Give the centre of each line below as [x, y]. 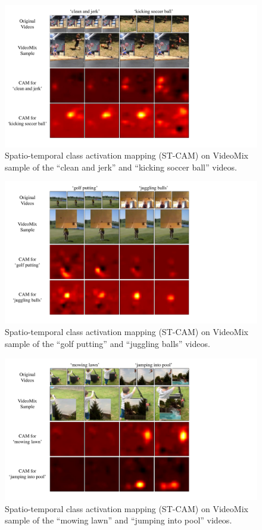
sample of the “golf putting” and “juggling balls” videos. [107, 343]
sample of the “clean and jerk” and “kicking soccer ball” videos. [121, 167]
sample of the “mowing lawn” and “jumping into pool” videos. [118, 520]
